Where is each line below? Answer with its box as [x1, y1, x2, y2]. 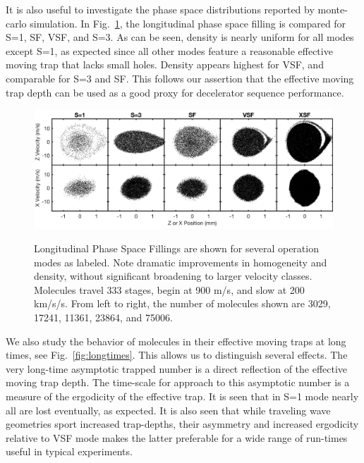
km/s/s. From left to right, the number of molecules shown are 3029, [34, 296, 331, 311]
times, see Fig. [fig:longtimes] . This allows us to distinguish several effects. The [6, 347, 348, 362]
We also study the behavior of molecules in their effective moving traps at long [6, 333, 346, 348]
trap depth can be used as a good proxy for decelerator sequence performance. [6, 85, 344, 99]
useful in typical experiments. [6, 444, 133, 459]
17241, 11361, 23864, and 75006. [34, 310, 173, 325]
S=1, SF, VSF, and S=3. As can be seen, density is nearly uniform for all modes [6, 30, 354, 44]
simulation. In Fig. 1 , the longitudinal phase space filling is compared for [30, 16, 346, 30]
